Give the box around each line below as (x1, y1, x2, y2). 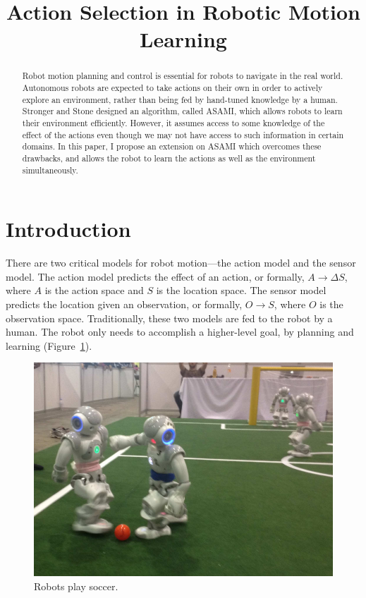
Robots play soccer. (34, 578, 118, 593)
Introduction (6, 214, 131, 243)
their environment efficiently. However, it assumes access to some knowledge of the (22, 116, 325, 128)
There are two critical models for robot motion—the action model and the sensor (6, 255, 356, 270)
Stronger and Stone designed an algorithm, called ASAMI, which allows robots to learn (22, 105, 343, 117)
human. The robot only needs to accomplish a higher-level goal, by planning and (6, 324, 354, 339)
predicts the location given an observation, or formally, (6, 296, 243, 311)
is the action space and (44, 283, 144, 298)
